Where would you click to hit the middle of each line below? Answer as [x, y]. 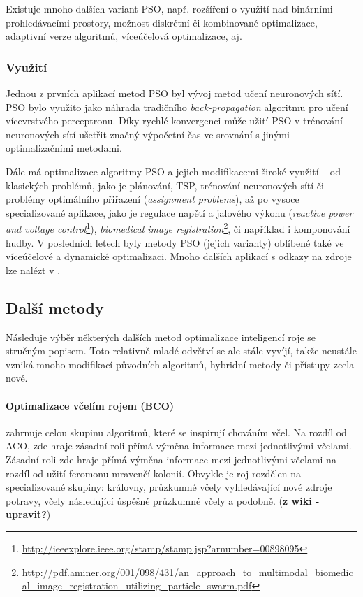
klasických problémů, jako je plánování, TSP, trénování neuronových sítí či [165, 185]
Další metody [55, 307]
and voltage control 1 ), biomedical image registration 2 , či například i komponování [178, 228]
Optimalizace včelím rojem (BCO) [90, 405]
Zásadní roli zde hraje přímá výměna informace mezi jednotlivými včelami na [171, 459]
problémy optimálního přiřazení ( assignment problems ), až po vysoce [153, 199]
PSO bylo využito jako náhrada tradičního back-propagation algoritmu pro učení [177, 107]
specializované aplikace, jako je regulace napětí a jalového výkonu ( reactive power [179, 212]
